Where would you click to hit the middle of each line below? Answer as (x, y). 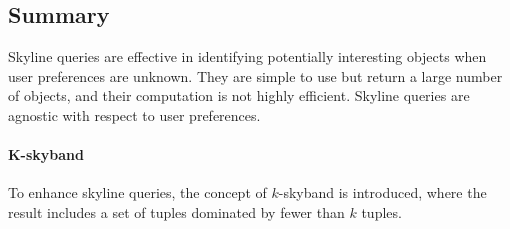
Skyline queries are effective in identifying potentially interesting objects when (247, 56)
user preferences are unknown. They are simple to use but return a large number (255, 75)
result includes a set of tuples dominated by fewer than (176, 211)
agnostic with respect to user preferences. (134, 114)
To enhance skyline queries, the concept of (137, 192)
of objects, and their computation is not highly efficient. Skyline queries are (239, 95)
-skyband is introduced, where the (382, 192)
